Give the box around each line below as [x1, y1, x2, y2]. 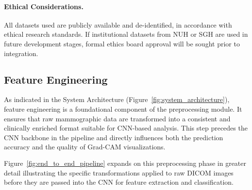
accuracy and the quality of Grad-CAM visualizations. [4, 142, 166, 152]
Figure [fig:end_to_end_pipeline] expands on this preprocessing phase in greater [4, 158, 247, 168]
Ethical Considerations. [4, 1, 84, 11]
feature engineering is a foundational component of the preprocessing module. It [4, 103, 242, 114]
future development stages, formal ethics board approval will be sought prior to [4, 38, 240, 48]
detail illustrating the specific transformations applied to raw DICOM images [4, 167, 234, 177]
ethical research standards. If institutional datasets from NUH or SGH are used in [4, 29, 248, 39]
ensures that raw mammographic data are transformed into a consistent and [4, 113, 231, 123]
